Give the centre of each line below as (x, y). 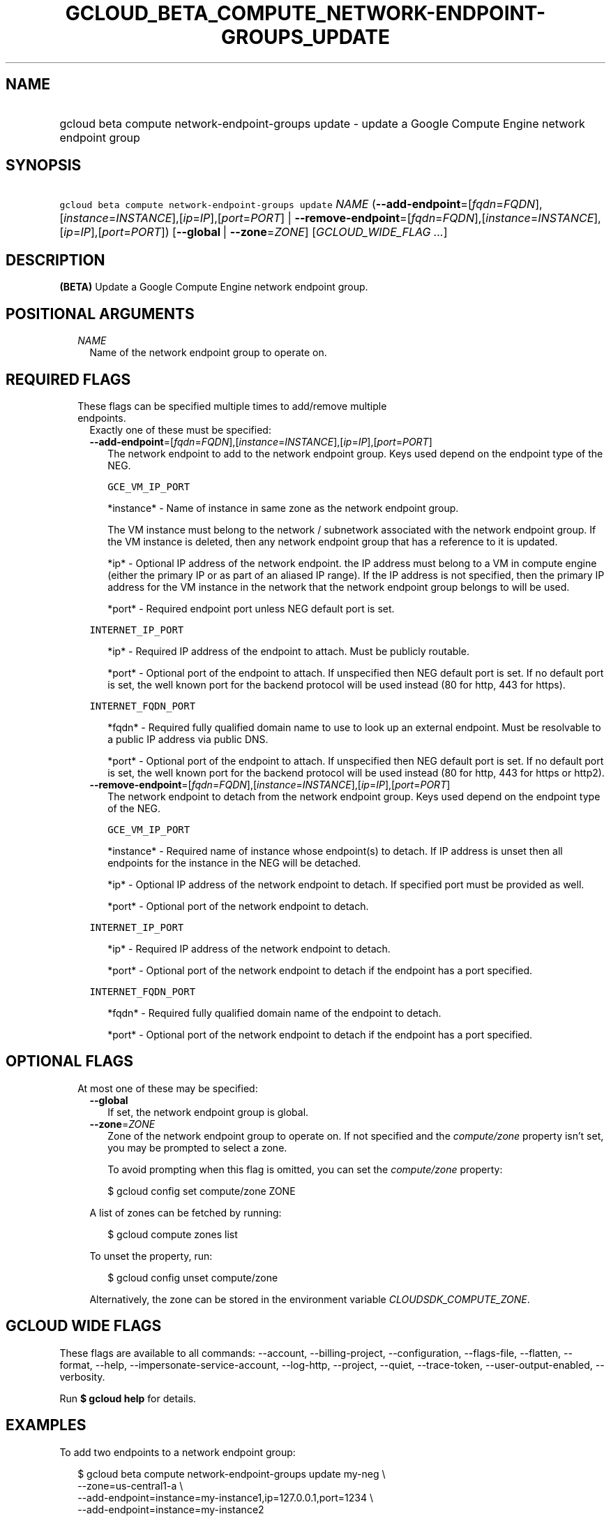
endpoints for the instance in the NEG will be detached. (234, 862)
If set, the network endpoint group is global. (208, 1112)
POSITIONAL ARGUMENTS (100, 314)
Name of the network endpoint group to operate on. (208, 353)
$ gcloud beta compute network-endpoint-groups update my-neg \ (232, 1474)
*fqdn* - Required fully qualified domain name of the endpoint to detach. (274, 1013)
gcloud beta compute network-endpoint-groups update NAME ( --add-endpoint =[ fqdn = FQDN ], (301, 204)
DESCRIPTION (55, 260)
